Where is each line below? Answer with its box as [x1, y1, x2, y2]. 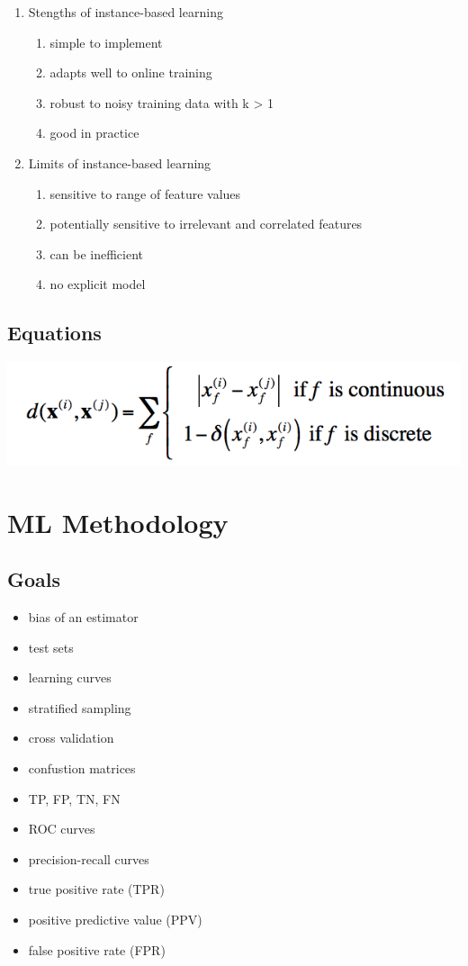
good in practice [49, 123, 139, 142]
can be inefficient [49, 244, 144, 263]
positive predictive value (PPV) [28, 910, 202, 929]
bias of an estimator [28, 608, 139, 627]
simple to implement [49, 32, 163, 51]
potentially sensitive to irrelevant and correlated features [49, 214, 363, 233]
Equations [7, 319, 102, 347]
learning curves [28, 668, 112, 687]
